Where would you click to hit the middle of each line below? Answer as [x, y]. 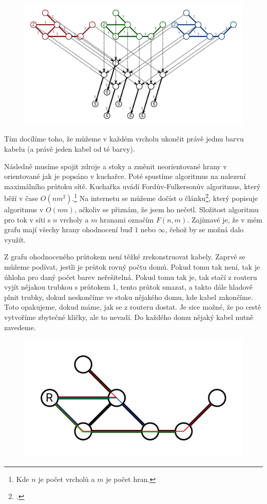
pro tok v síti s [27, 219]
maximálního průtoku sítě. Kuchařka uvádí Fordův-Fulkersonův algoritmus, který [132, 186]
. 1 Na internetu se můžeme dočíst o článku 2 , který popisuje [165, 197]
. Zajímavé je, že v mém [225, 219]
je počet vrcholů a [66, 479]
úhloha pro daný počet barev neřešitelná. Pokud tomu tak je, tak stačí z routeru [131, 277]
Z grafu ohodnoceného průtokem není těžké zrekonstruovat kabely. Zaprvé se [125, 257]
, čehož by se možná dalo [204, 229]
